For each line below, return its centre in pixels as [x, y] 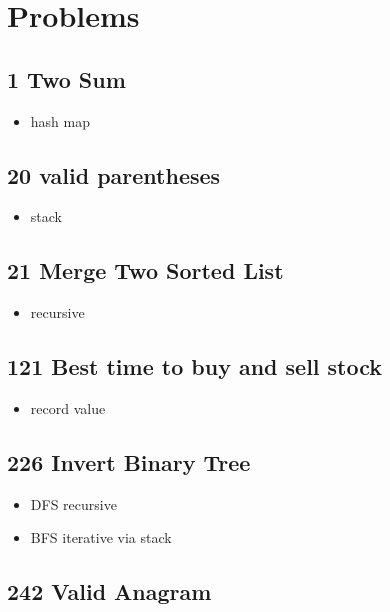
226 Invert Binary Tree [129, 461]
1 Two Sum [66, 78]
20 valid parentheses [114, 174]
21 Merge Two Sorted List [145, 270]
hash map [60, 120]
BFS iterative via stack [101, 537]
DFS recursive [73, 503]
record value [68, 407]
